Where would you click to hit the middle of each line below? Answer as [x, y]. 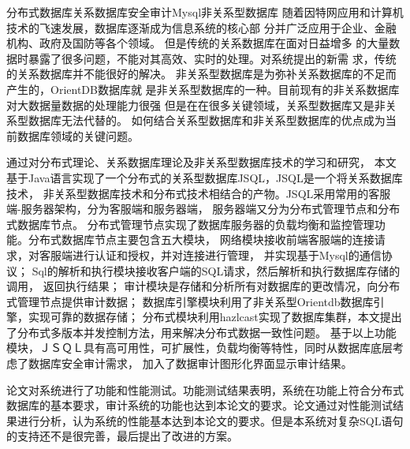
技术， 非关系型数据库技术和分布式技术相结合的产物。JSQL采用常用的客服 [199, 193]
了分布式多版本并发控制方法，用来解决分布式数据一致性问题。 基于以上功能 [201, 332]
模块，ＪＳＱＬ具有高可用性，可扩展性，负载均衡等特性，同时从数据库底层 [199, 348]
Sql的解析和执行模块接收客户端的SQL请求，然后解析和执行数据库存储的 [216, 270]
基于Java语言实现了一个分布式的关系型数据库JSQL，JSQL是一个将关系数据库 [205, 177]
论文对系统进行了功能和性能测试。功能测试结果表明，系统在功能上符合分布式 [205, 389]
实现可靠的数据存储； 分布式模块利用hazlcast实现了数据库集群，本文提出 [215, 317]
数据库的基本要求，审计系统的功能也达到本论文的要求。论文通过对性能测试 [199, 405]
